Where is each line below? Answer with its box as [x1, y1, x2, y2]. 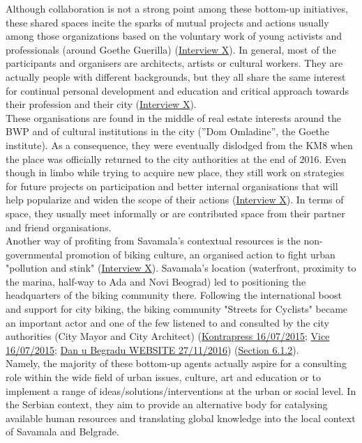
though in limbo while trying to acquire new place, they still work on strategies [6, 165, 345, 180]
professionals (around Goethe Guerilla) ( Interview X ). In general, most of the [6, 42, 336, 56]
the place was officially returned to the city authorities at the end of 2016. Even [6, 151, 347, 166]
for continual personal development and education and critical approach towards [6, 83, 349, 98]
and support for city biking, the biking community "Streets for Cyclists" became [6, 302, 348, 316]
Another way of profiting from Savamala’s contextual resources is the [6, 233, 301, 248]
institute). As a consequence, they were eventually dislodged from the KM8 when [6, 137, 353, 152]
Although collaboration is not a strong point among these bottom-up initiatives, [6, 1, 348, 15]
